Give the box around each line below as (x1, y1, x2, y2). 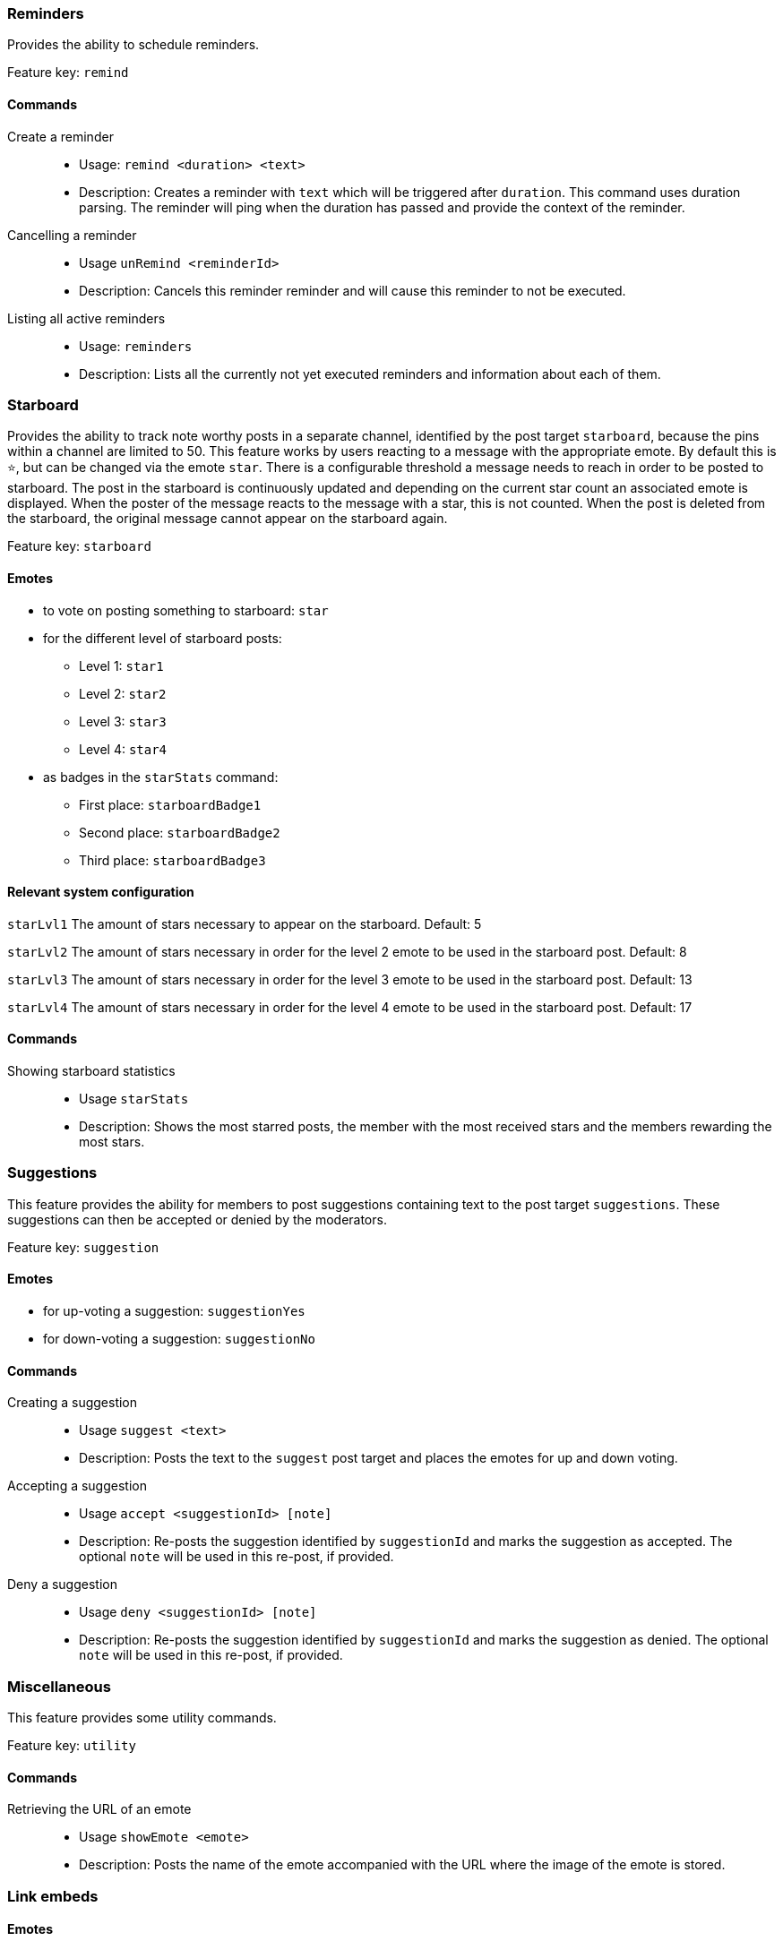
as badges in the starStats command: (43, 769, 279, 785)
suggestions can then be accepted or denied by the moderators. (7, 1211, 387, 1227)
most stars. (79, 1134, 145, 1149)
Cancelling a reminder (7, 227, 137, 243)
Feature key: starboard (7, 538, 151, 554)
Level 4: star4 (79, 741, 168, 757)
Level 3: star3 (79, 713, 167, 729)
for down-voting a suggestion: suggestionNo (43, 1330, 315, 1346)
